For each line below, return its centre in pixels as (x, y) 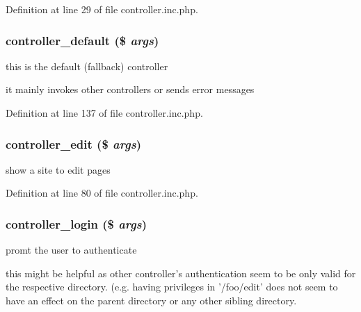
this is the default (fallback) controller (87, 66)
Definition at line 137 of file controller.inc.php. (104, 113)
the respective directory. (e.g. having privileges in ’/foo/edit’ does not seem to (172, 287)
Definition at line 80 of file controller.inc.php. (102, 193)
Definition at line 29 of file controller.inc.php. (102, 9)
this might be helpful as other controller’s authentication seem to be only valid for (181, 273)
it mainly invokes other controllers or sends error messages (130, 89)
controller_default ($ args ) (82, 40)
